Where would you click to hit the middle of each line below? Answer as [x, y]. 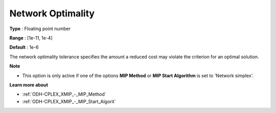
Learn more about [29, 85]
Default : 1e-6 [24, 47]
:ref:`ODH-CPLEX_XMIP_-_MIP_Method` [64, 94]
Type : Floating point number [40, 29]
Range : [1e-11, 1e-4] [31, 38]
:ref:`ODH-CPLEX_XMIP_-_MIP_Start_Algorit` [69, 101]
